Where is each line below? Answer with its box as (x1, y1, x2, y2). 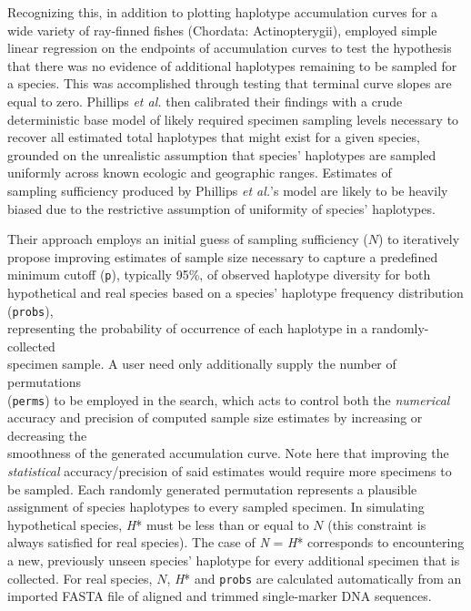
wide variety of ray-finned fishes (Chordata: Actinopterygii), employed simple (7, 20, 437, 39)
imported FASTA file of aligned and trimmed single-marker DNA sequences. (7, 586, 432, 606)
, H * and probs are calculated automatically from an (166, 568, 462, 587)
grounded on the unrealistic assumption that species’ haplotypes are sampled (7, 145, 436, 164)
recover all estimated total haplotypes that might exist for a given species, (7, 127, 420, 147)
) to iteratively (377, 229, 460, 249)
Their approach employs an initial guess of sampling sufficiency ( (7, 229, 368, 249)
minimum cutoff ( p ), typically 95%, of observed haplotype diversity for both (7, 265, 431, 284)
